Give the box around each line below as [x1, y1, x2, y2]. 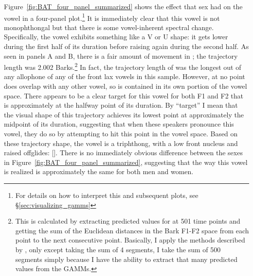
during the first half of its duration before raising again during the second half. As [4, 41, 249, 51]
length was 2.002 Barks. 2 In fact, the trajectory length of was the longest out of [4, 61, 241, 72]
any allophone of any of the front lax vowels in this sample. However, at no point [4, 71, 245, 81]
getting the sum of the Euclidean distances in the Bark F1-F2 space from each [15, 225, 249, 235]
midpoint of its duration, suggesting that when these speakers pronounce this [4, 119, 234, 129]
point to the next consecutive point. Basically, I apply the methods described [15, 235, 245, 245]
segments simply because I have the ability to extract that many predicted [15, 254, 237, 264]
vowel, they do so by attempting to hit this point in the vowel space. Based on [4, 129, 238, 139]
